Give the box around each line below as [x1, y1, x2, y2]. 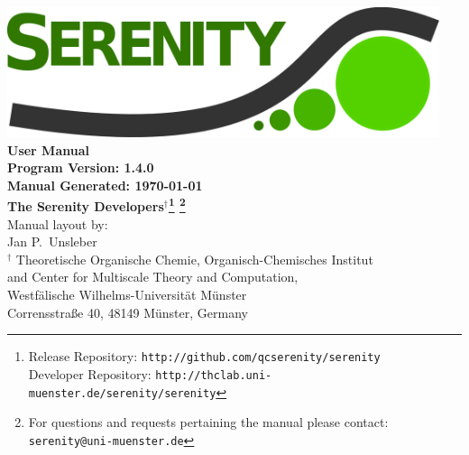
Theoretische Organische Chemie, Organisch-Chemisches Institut [15, 249, 373, 268]
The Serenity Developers [7, 197, 164, 216]
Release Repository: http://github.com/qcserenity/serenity [28, 347, 381, 366]
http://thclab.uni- [155, 368, 272, 382]
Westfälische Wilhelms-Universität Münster [7, 285, 247, 303]
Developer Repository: [28, 364, 152, 383]
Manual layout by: [7, 214, 108, 233]
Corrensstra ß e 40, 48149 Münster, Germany [7, 302, 248, 321]
